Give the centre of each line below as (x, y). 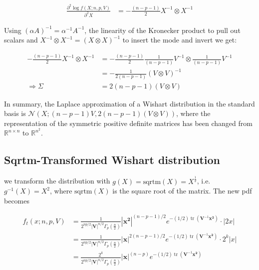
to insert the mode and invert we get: (180, 40)
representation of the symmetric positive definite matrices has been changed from (128, 123)
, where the (193, 113)
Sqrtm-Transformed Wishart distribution (112, 160)
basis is (15, 113)
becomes (17, 200)
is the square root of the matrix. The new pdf (182, 191)
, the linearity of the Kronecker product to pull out (162, 30)
